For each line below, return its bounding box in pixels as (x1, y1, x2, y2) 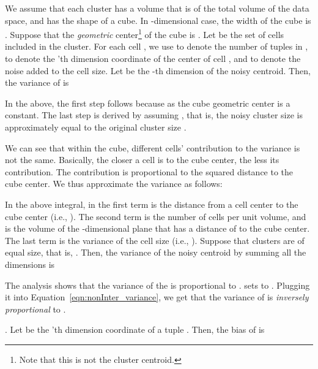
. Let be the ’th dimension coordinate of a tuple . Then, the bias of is (5, 323, 265, 336)
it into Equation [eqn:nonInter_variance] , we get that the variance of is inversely (5, 291, 309, 303)
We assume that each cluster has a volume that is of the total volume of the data (5, 2, 309, 14)
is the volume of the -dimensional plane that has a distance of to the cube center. (5, 222, 310, 235)
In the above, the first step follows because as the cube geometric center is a (5, 96, 290, 109)
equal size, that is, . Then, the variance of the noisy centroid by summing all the (5, 246, 306, 259)
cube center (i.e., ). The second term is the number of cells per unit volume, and (5, 210, 306, 223)
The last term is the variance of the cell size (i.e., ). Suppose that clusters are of (5, 234, 305, 246)
